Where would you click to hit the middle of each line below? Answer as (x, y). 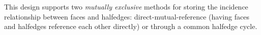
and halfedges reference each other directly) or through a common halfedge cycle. (131, 26)
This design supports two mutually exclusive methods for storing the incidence (126, 6)
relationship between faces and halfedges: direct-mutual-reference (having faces (127, 16)
